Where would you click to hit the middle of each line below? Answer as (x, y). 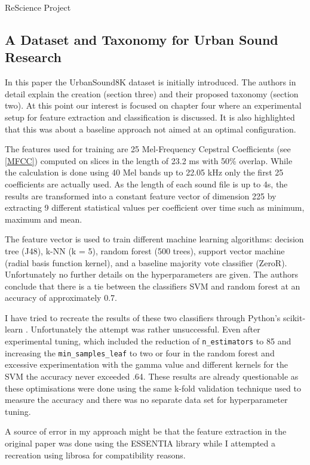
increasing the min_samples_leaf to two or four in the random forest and (140, 352)
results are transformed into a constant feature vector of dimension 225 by (141, 195)
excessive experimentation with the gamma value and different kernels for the (147, 364)
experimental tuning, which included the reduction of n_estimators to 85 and (148, 341)
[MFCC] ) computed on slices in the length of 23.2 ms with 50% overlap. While (149, 160)
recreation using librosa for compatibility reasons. (95, 455)
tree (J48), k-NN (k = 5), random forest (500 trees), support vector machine (145, 250)
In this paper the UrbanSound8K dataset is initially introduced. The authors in (151, 82)
